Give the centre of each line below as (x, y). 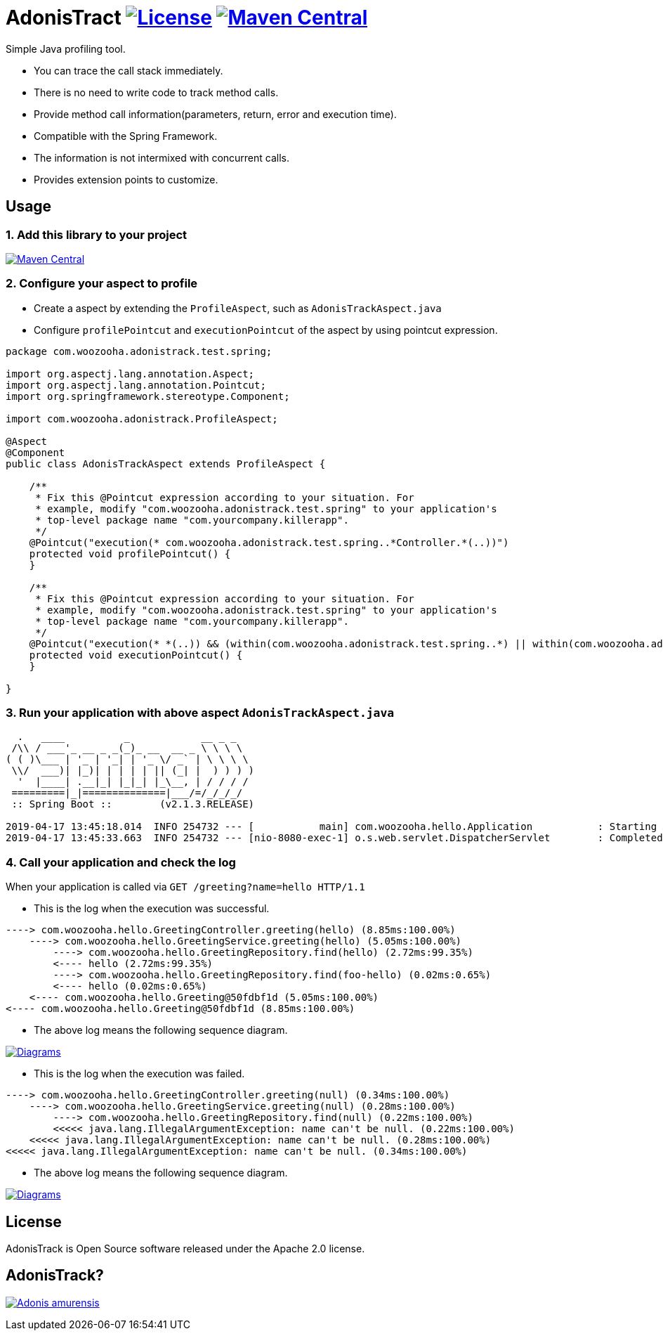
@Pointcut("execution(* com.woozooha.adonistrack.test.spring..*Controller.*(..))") (269, 542)
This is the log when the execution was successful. (152, 909)
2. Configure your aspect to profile (102, 284)
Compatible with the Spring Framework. (126, 136)
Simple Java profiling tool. (66, 48)
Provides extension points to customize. (126, 179)
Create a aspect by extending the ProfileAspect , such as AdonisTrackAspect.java (238, 308)
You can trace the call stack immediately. (129, 70)
